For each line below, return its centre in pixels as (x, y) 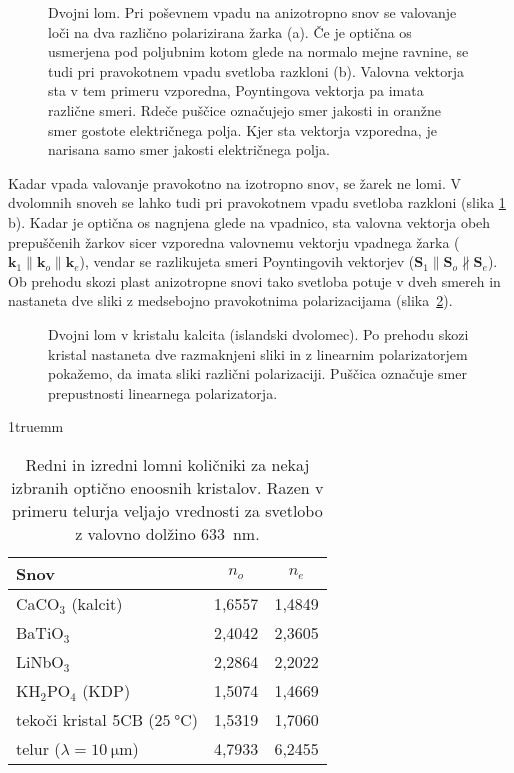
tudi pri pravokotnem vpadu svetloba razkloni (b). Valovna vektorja (256, 70)
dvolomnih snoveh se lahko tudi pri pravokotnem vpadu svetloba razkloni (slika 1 (257, 202)
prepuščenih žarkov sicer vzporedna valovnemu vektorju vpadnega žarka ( (234, 241)
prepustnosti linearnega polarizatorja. (163, 392)
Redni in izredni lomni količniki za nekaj (167, 464)
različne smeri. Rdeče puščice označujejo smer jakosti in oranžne (244, 109)
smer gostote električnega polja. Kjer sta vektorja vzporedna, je (242, 129)
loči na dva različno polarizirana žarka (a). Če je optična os (230, 31)
